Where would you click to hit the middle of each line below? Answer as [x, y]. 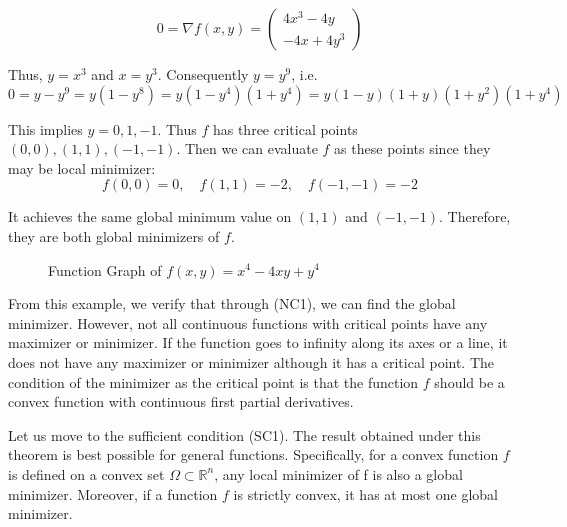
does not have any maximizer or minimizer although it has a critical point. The [251, 361]
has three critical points [285, 128]
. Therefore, [475, 216]
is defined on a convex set [86, 473]
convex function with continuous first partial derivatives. [181, 401]
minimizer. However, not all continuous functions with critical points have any [248, 322]
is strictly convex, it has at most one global [365, 493]
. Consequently [203, 74]
